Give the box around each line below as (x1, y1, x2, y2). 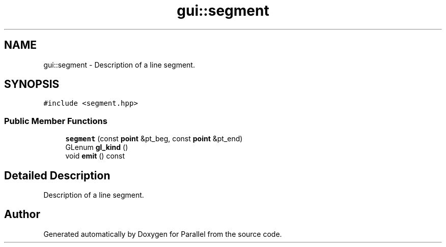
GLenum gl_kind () (65, 143, 128, 152)
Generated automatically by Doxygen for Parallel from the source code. (43, 229, 282, 238)
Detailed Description (4, 169, 110, 182)
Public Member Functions (4, 115, 107, 126)
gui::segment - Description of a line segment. (43, 60, 195, 69)
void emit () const (65, 151, 125, 161)
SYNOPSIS (4, 78, 60, 91)
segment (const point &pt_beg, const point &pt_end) (65, 134, 243, 143)
